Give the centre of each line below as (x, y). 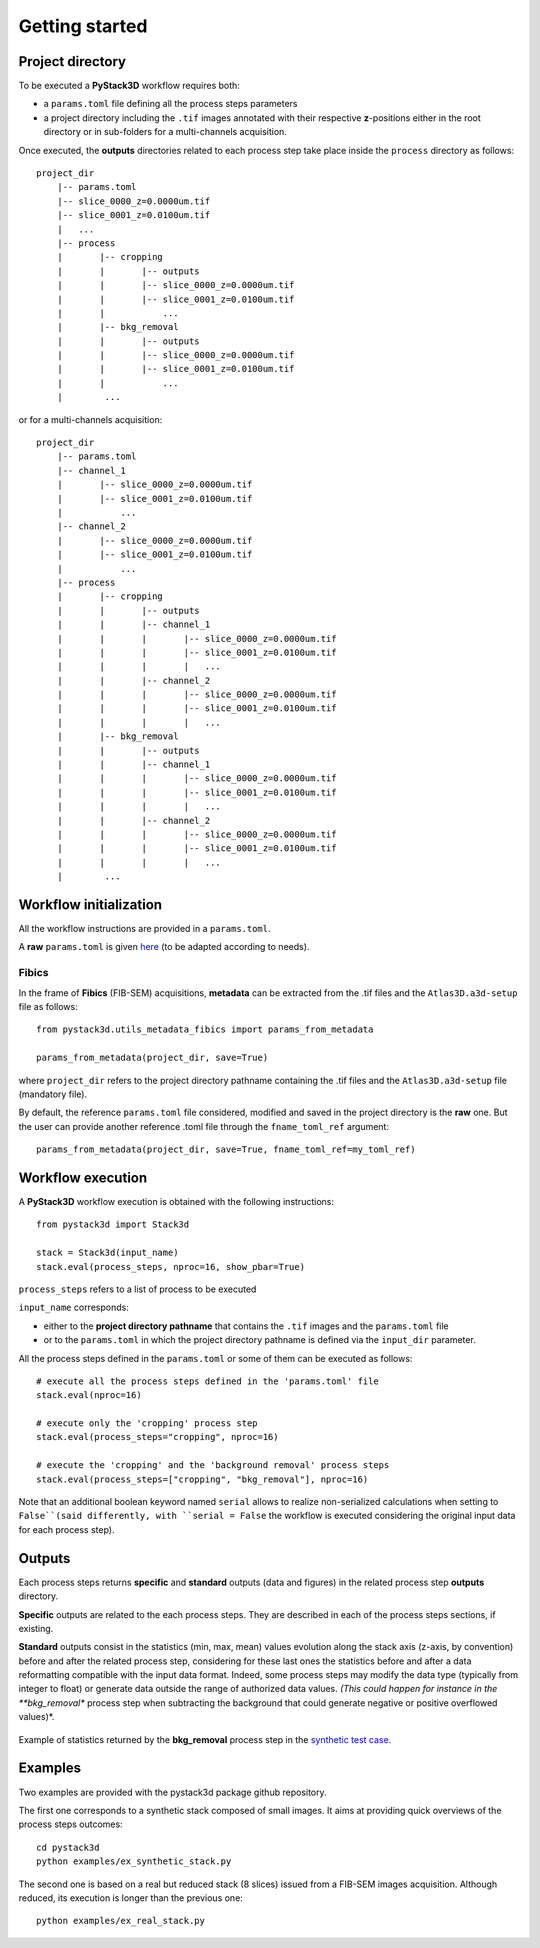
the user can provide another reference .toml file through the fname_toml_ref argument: (204, 1126)
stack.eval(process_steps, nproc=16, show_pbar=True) (170, 1266)
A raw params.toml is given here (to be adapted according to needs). (164, 947)
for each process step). (66, 1529)
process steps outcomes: (71, 1824)
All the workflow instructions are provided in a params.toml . (144, 929)
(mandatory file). (53, 1094)
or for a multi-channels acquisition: (90, 419)
